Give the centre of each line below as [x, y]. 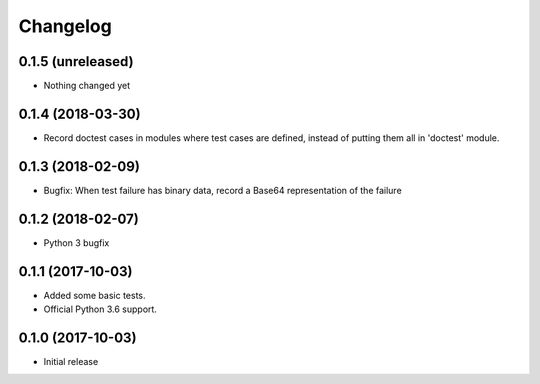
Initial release [71, 361]
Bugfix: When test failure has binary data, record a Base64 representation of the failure [222, 190]
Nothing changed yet [86, 86]
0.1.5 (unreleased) [76, 61]
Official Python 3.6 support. [100, 309]
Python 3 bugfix [76, 242]
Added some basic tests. [94, 295]
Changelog [65, 26]
